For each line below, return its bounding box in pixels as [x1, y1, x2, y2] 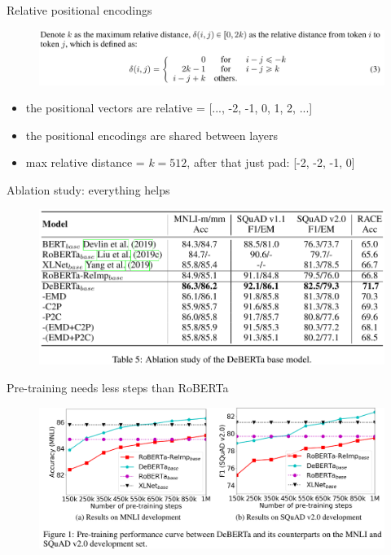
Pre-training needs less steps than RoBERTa [7, 378, 229, 395]
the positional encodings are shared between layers [25, 126, 278, 143]
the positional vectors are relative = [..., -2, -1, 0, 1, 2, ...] [25, 99, 313, 116]
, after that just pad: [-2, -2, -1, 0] [187, 154, 355, 171]
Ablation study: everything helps [7, 181, 170, 198]
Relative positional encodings [7, 2, 152, 18]
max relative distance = [25, 154, 145, 171]
